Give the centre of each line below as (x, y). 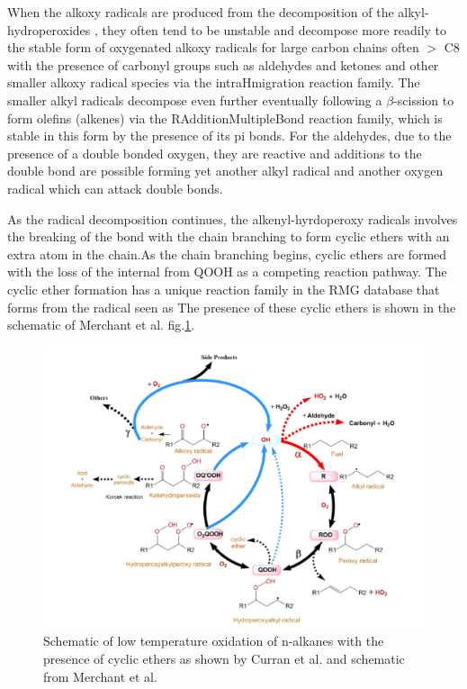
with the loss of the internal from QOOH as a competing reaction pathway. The (227, 272)
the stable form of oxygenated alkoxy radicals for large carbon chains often (213, 47)
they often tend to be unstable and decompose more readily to (274, 29)
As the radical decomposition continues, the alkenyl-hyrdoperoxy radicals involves (233, 218)
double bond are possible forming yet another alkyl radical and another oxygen (225, 171)
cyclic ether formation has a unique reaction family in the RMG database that (224, 289)
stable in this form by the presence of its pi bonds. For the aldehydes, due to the (229, 136)
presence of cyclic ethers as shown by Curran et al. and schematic (224, 658)
